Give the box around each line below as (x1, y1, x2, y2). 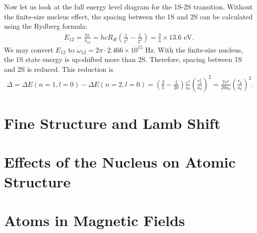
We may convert (4, 44, 54, 55)
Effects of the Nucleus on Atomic (4, 152, 236, 172)
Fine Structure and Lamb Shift (4, 113, 221, 133)
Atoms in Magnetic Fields (4, 210, 185, 231)
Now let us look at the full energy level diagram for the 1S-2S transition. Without (4, 1, 253, 11)
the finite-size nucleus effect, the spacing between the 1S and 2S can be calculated (4, 11, 253, 21)
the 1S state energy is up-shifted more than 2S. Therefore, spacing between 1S (4, 54, 242, 64)
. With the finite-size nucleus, (153, 44, 243, 55)
